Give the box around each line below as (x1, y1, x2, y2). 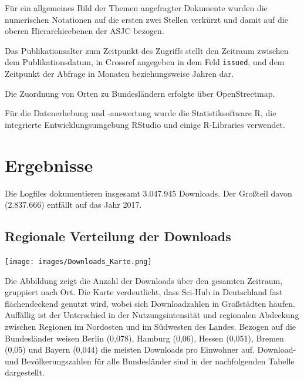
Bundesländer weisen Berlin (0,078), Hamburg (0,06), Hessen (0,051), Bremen (5, 332, 284, 344)
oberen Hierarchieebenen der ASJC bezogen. (5, 25, 164, 37)
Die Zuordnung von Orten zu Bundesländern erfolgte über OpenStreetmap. (5, 87, 275, 99)
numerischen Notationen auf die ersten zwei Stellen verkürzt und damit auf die (5, 13, 288, 25)
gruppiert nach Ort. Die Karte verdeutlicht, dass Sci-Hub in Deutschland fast (5, 286, 283, 298)
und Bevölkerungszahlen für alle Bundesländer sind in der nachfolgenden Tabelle (5, 354, 295, 367)
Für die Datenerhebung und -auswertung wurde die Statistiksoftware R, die (5, 107, 276, 119)
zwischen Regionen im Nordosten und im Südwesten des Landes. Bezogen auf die (5, 320, 296, 332)
